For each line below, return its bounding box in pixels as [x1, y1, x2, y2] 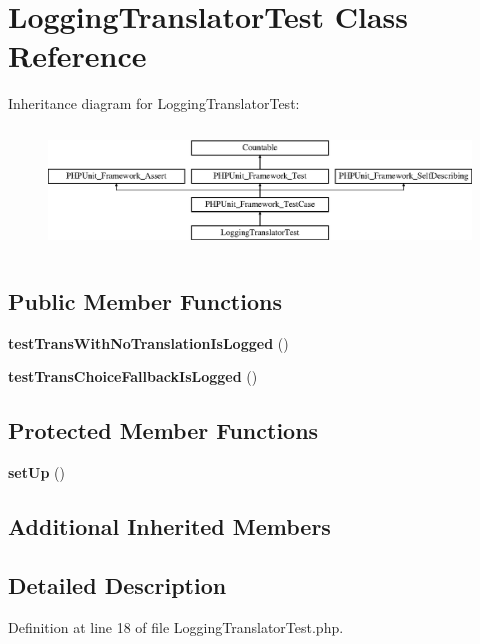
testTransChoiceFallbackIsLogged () [8, 366, 258, 387]
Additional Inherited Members [8, 510, 331, 541]
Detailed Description [8, 569, 227, 600]
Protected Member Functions [8, 415, 319, 446]
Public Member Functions [8, 285, 282, 316]
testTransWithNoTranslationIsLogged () [8, 332, 289, 353]
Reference [8, 35, 147, 76]
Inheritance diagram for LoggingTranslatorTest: [8, 93, 300, 114]
